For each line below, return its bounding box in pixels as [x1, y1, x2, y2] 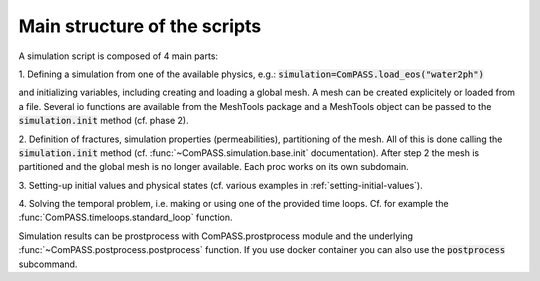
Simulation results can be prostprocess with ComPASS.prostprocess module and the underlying [18, 230, 414, 242]
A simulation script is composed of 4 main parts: [18, 50, 219, 62]
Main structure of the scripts [18, 15, 262, 37]
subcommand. [18, 258, 78, 270]
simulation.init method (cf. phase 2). [18, 115, 189, 127]
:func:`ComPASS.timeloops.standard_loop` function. [18, 211, 234, 224]
